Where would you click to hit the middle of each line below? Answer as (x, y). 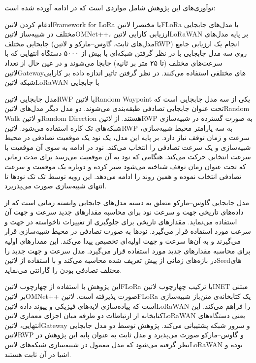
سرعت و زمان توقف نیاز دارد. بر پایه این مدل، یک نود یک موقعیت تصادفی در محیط (127, 137)
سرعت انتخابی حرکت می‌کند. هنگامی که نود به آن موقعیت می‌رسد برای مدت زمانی (128, 157)
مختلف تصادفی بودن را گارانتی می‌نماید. (63, 270)
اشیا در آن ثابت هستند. (38, 354)
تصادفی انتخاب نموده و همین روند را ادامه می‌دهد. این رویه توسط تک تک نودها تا (123, 176)
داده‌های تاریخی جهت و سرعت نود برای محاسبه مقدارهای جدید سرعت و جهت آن (124, 212)
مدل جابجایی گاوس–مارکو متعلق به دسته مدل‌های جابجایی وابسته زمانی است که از (127, 202)
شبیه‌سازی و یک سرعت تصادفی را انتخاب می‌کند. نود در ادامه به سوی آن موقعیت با (128, 147)
